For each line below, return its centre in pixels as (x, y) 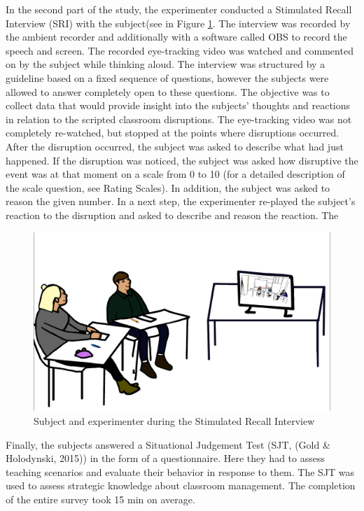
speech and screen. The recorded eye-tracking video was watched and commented (180, 50)
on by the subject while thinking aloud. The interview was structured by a (166, 64)
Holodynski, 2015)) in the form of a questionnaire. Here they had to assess (165, 458)
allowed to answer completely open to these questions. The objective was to (168, 91)
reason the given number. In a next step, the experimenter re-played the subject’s (181, 201)
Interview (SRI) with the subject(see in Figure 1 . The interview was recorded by (178, 23)
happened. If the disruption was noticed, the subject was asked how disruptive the (182, 160)
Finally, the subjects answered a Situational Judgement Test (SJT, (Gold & (168, 444)
